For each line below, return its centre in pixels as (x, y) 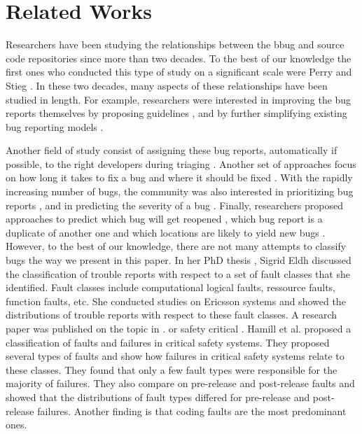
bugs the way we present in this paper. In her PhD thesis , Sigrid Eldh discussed (179, 260)
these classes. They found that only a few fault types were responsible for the (172, 369)
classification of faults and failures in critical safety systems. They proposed (168, 342)
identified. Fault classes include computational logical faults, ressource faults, (171, 287)
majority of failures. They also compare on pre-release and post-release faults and (180, 383)
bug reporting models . (55, 126)
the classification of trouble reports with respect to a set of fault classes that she (178, 273)
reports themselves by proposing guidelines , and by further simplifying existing (176, 113)
